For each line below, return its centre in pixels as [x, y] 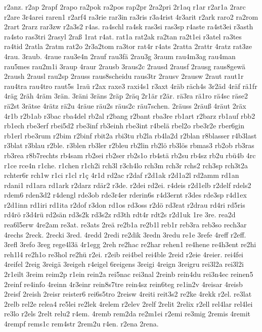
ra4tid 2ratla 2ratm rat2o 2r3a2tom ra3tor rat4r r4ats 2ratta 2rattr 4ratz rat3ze [128, 46]
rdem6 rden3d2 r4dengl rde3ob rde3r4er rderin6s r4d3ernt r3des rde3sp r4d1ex [125, 195]
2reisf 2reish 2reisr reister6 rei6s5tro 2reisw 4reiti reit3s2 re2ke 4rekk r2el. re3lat [128, 294]
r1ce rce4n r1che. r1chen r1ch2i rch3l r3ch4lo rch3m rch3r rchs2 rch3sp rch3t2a [126, 165]
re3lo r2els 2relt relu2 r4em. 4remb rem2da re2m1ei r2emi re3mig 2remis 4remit [127, 314]
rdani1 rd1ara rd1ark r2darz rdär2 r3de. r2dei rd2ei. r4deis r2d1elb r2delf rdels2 [128, 185]
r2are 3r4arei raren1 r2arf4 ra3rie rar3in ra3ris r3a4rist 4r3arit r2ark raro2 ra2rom [131, 16]
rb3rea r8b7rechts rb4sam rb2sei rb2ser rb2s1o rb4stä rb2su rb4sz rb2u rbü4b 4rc [130, 155]
